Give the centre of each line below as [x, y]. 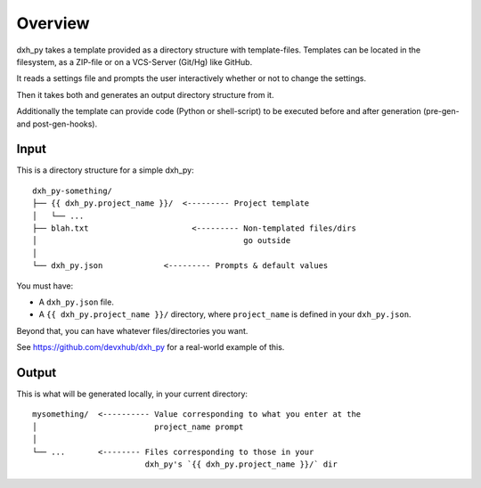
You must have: [45, 286]
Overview [53, 23]
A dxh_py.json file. [77, 302]
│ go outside [162, 241]
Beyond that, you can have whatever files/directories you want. [132, 330]
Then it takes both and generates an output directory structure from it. [145, 94]
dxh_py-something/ [73, 191]
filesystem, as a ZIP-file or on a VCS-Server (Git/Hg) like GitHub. [135, 61]
